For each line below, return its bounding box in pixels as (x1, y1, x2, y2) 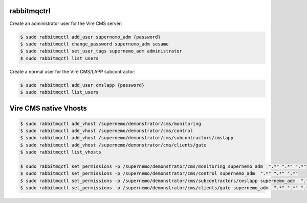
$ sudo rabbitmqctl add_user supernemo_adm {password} (20, 34, 161, 40)
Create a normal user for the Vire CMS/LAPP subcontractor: (9, 68, 136, 74)
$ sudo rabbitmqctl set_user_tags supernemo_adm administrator (20, 48, 183, 54)
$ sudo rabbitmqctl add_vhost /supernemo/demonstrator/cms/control (20, 128, 193, 134)
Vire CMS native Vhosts (9, 104, 87, 113)
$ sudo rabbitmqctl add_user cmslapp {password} (20, 82, 145, 88)
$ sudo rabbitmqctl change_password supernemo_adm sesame (20, 41, 169, 47)
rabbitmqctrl (9, 7, 51, 15)
